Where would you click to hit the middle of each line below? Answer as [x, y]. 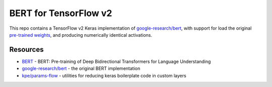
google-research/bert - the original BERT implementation [81, 68]
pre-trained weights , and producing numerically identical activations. [81, 35]
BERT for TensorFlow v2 [61, 13]
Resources [26, 50]
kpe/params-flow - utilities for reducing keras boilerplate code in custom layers [104, 75]
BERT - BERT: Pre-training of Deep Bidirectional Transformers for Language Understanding [116, 61]
